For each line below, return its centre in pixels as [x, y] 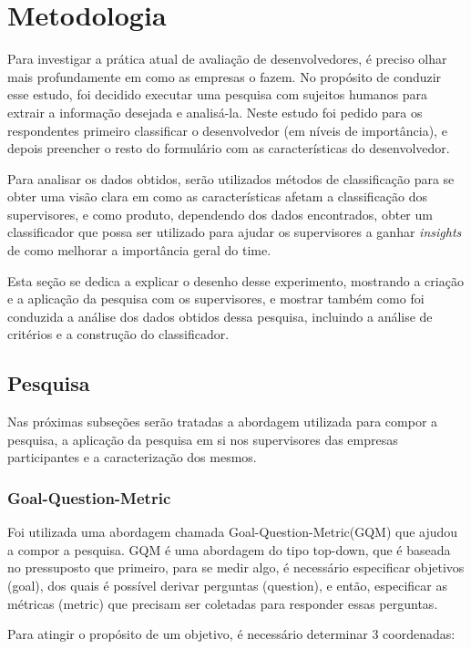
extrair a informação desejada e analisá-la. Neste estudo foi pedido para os [215, 112]
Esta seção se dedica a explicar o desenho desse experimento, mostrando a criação [235, 280]
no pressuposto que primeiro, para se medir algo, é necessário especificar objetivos [236, 567]
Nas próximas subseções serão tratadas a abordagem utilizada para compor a [223, 422]
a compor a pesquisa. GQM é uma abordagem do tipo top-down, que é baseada [229, 549]
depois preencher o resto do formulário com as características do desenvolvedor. [229, 148]
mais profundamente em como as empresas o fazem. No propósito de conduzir [225, 76]
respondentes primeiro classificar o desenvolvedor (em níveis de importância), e [227, 130]
